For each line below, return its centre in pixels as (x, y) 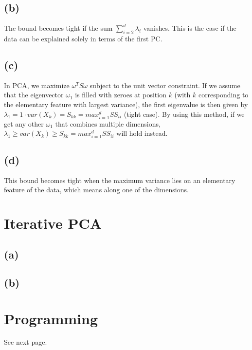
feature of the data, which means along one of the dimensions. (96, 190)
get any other (24, 123)
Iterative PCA (53, 223)
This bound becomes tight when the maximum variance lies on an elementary (120, 180)
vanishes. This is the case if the (190, 28)
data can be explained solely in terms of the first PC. (83, 38)
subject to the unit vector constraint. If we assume (165, 85)
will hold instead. (142, 133)
